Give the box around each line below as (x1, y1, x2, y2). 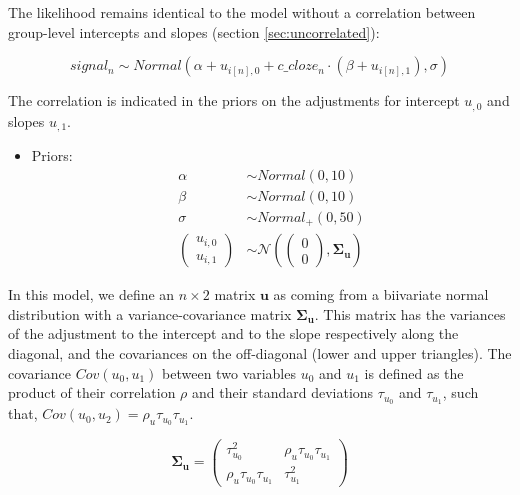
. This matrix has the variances (314, 303, 506, 324)
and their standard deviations (191, 382, 374, 403)
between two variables (162, 362, 296, 383)
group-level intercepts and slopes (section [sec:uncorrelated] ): (8, 21, 380, 42)
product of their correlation (8, 382, 176, 403)
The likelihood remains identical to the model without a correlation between (8, 2, 476, 22)
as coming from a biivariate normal (273, 284, 489, 305)
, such (442, 382, 479, 403)
